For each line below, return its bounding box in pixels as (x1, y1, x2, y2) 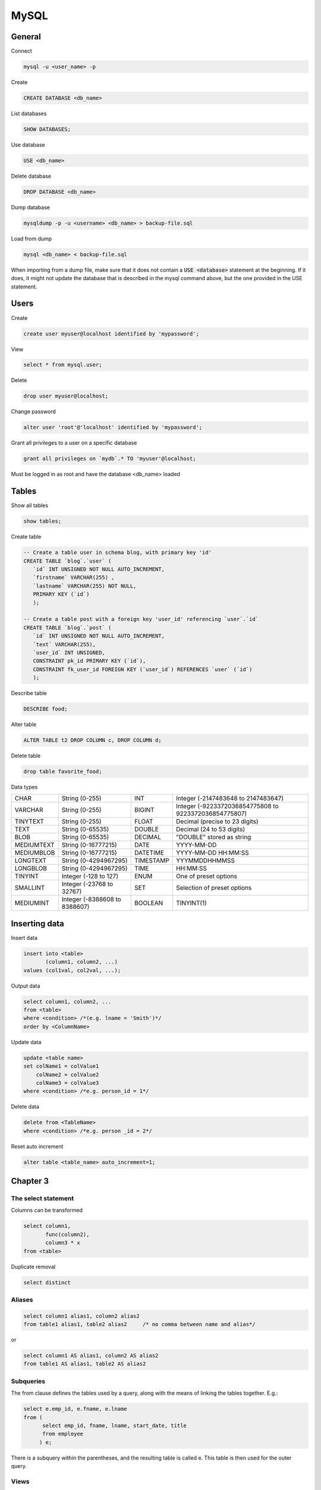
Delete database (11, 172, 52, 179)
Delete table (11, 752, 41, 759)
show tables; (23, 518, 62, 524)
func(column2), (45, 1231, 90, 1238)
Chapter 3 (11, 1176, 49, 1186)
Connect (11, 48, 32, 55)
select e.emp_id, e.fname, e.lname (23, 1405, 127, 1413)
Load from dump (11, 235, 52, 242)
